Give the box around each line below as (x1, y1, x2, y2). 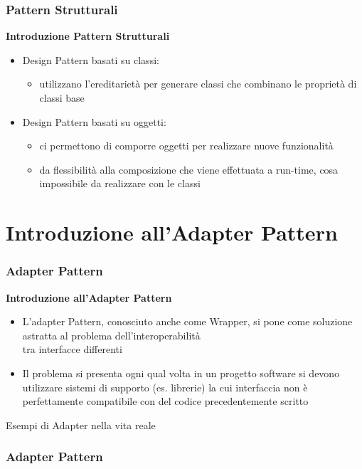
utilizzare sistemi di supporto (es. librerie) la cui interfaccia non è (22, 379, 308, 394)
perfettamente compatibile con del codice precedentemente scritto (22, 394, 309, 409)
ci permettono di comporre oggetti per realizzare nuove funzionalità (39, 138, 334, 153)
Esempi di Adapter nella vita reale (6, 417, 156, 432)
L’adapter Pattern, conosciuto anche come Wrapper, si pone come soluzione (22, 314, 353, 329)
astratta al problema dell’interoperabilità (22, 327, 201, 342)
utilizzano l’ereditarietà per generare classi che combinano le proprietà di (39, 76, 357, 91)
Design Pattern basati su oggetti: (22, 114, 166, 129)
